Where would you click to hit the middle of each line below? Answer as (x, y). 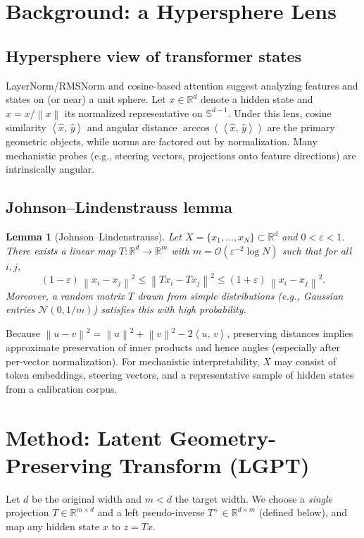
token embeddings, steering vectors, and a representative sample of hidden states (180, 375)
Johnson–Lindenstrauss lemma (119, 207)
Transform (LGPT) (214, 464)
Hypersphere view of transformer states (154, 55)
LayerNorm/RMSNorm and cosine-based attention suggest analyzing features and (182, 85)
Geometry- (223, 437)
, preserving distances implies (290, 332)
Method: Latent (84, 437)
